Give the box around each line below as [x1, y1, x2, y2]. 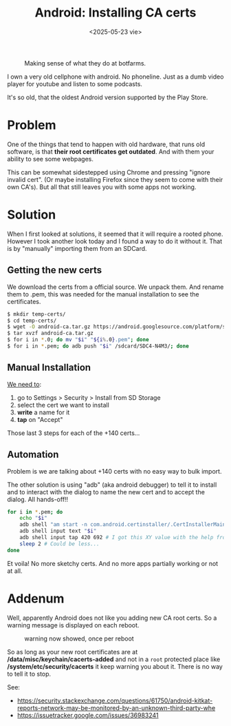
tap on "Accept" [16, 415, 63, 423]
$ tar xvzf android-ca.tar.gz [7, 330, 94, 337]
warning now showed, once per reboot [24, 634, 134, 643]
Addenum [7, 591, 65, 606]
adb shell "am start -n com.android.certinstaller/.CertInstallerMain [19, 521, 226, 528]
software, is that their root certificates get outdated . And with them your [7, 147, 214, 156]
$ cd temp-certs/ [7, 317, 57, 324]
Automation [7, 449, 59, 461]
